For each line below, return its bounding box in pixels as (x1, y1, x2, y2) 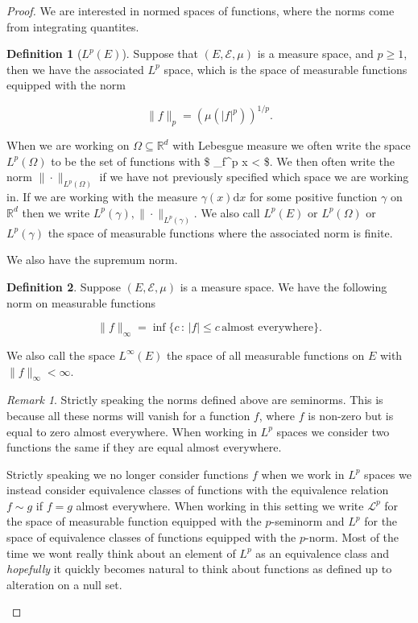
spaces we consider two (276, 423, 390, 439)
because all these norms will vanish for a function (6, 406, 250, 423)
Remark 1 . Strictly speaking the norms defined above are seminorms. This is (6, 391, 383, 408)
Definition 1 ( (6, 45, 82, 62)
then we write (22, 204, 90, 221)
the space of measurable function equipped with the (6, 513, 262, 530)
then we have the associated (6, 60, 144, 77)
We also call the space (6, 346, 115, 363)
